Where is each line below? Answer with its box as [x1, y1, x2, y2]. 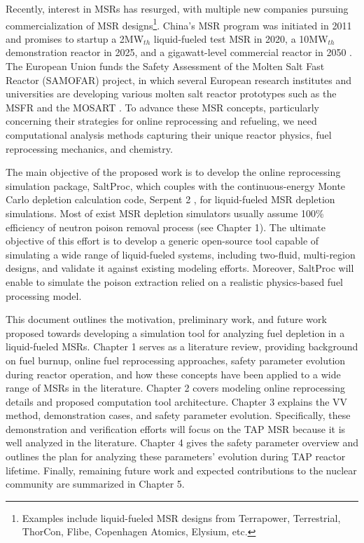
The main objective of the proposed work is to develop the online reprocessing [6, 165, 341, 179]
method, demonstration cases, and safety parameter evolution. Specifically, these [6, 408, 351, 422]
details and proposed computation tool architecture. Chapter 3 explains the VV [6, 394, 348, 408]
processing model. [6, 288, 82, 303]
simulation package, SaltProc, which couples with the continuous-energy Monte [6, 178, 346, 193]
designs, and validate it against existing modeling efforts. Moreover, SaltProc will [6, 261, 354, 275]
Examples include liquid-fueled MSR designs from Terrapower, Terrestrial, [22, 510, 341, 525]
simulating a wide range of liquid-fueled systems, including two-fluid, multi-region [6, 247, 356, 261]
